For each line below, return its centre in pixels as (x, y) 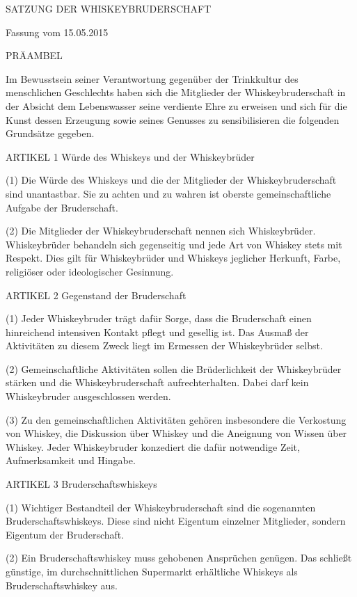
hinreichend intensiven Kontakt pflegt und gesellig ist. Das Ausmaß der (157, 332)
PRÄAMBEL (34, 55)
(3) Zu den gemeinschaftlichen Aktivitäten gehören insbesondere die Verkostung (176, 419)
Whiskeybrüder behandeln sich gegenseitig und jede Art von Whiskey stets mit (174, 244)
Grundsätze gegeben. (50, 133)
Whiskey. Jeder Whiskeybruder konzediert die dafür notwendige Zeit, (153, 446)
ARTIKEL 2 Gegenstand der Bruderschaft (96, 295)
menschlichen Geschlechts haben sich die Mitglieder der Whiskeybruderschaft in (176, 92)
